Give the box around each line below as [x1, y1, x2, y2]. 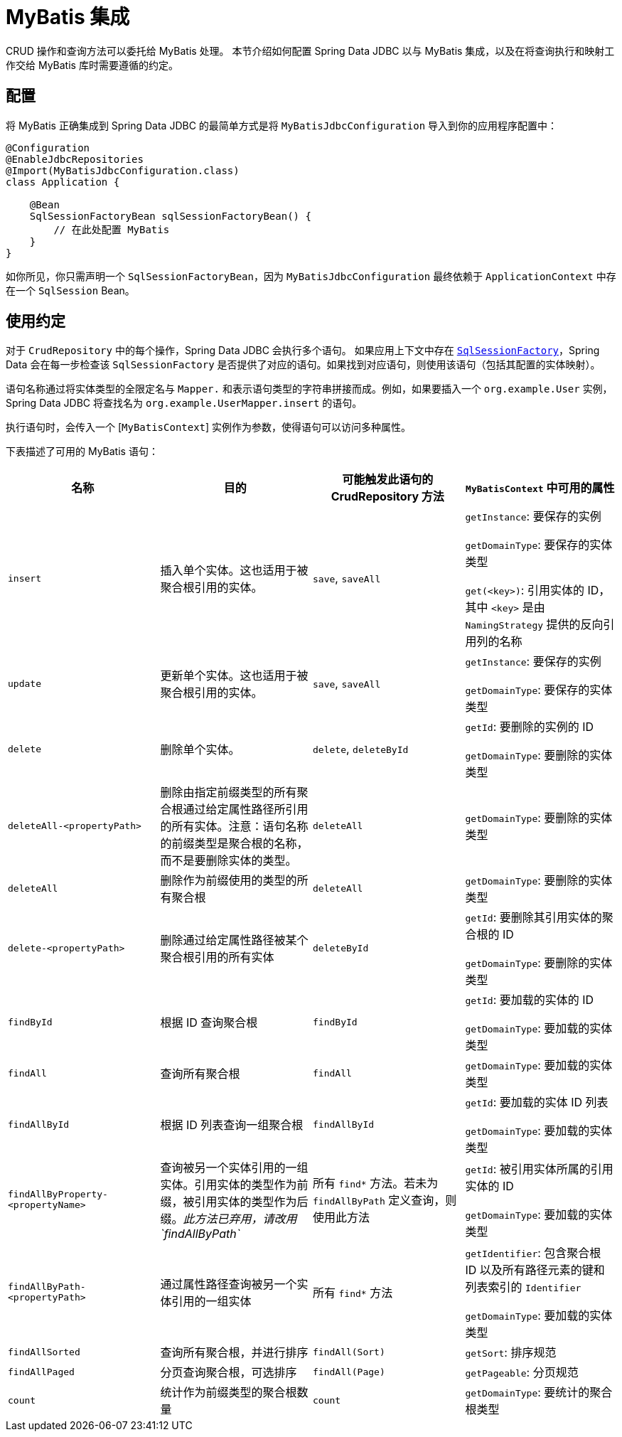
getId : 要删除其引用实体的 [465, 910, 602, 925]
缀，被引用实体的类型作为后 [160, 1195, 309, 1209]
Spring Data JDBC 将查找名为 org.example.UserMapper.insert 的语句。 [6, 397, 363, 410]
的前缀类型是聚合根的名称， [160, 836, 309, 851]
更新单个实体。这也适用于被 [160, 668, 309, 683]
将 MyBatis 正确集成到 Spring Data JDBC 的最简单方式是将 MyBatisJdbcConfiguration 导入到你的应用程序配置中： [6, 119, 557, 132]
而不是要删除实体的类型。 [160, 853, 297, 868]
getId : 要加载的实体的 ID [465, 993, 594, 1008]
